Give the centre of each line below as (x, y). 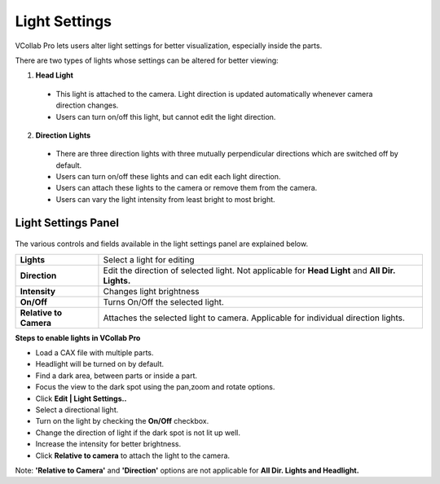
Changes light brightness (151, 291)
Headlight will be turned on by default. (100, 364)
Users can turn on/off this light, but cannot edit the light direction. (166, 117)
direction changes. (87, 105)
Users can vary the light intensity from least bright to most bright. (166, 199)
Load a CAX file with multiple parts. (95, 353)
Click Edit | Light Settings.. (81, 398)
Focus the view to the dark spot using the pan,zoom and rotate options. (155, 387)
